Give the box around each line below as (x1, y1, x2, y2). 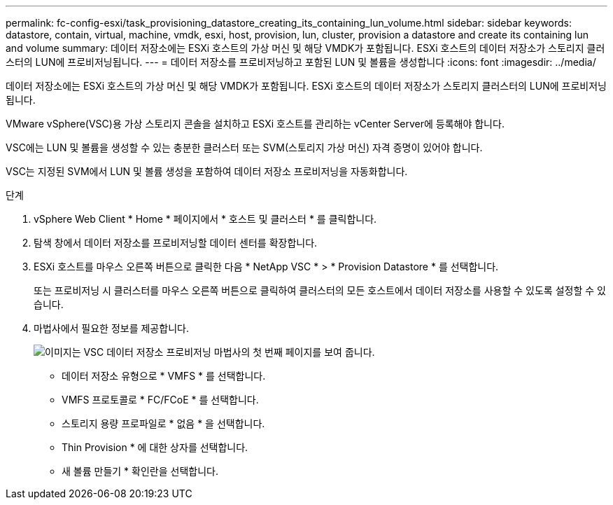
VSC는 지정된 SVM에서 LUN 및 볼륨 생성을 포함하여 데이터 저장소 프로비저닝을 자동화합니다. (6, 165, 408, 177)
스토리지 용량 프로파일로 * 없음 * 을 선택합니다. (62, 417, 265, 429)
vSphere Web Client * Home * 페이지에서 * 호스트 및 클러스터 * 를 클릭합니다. (34, 213, 377, 225)
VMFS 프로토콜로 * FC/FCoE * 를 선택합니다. (62, 394, 259, 406)
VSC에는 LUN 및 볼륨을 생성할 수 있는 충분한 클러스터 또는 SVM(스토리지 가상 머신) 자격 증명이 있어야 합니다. (6, 141, 483, 153)
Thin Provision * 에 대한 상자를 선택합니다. (62, 441, 248, 453)
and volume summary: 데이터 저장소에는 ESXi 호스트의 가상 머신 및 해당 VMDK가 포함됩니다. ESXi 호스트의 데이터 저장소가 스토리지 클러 (6, 42, 605, 54)
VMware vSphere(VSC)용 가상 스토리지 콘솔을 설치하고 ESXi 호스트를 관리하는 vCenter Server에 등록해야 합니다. (6, 118, 505, 130)
